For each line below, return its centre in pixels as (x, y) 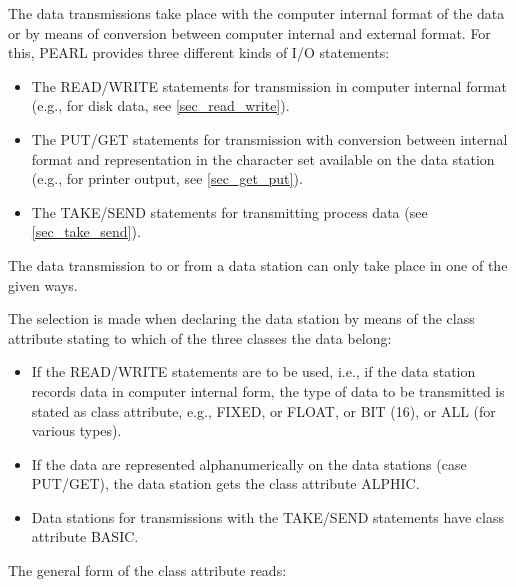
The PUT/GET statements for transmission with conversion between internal (269, 138)
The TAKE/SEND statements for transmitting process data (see (229, 211)
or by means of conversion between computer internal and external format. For (249, 32)
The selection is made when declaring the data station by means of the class (241, 318)
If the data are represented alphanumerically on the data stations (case (249, 463)
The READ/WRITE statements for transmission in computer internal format (269, 85)
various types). (76, 430)
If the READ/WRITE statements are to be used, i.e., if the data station (253, 371)
